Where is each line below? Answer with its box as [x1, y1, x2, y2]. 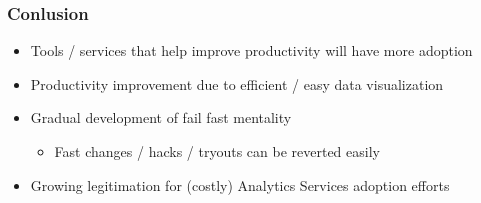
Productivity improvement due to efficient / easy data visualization [30, 73, 444, 94]
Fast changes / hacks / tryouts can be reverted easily [54, 141, 380, 161]
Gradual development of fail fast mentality [30, 107, 292, 128]
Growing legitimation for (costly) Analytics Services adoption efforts [30, 174, 450, 195]
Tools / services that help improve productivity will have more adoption [30, 40, 473, 61]
